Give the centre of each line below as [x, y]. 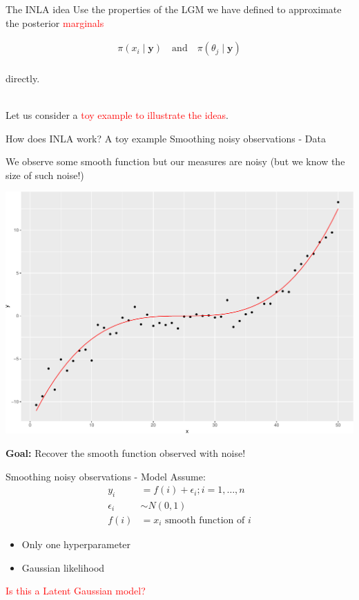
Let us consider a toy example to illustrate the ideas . [117, 115]
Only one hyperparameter [76, 544]
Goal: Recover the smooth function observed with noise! [126, 452]
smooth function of [205, 520]
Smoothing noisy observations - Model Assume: [106, 476]
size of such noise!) [45, 175]
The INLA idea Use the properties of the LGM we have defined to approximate [174, 9]
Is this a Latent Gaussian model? [76, 591]
